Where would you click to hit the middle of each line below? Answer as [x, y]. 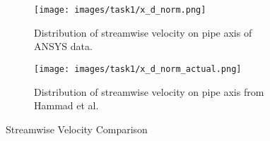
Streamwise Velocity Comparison [77, 129]
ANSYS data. [63, 46]
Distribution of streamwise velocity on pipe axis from [149, 91]
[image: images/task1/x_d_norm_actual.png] [138, 69]
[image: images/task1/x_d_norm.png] [120, 10]
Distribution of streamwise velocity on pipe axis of [143, 32]
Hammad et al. [66, 105]
